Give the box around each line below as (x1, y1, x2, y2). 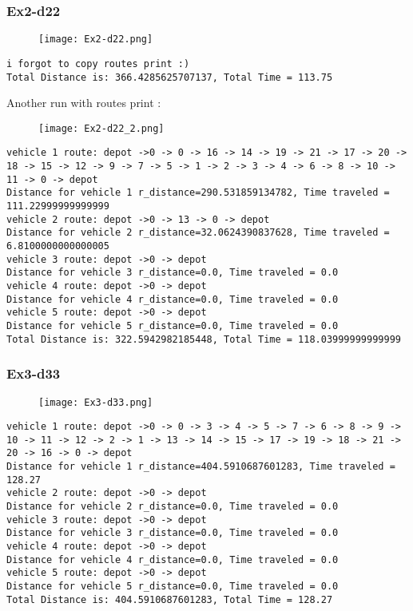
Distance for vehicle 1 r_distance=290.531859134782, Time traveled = (6, 187, 390, 199)
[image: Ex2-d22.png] (38, 34, 153, 46)
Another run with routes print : (6, 94, 161, 111)
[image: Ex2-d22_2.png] (38, 122, 165, 134)
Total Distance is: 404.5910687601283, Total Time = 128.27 (6, 593, 333, 605)
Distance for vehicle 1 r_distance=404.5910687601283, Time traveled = (6, 461, 395, 473)
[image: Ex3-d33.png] (38, 396, 153, 408)
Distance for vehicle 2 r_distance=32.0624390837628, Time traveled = (6, 227, 390, 239)
